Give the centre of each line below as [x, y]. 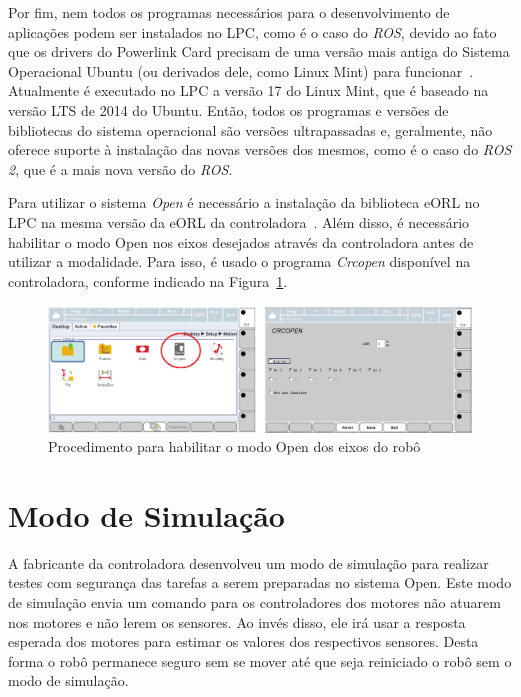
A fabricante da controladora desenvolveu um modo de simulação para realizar [248, 562]
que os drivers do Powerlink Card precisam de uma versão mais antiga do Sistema [259, 51]
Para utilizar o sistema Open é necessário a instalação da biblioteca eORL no [244, 202]
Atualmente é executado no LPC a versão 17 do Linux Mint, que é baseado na [248, 90]
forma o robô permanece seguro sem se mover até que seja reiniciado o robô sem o [260, 660]
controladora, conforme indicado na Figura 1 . [148, 280]
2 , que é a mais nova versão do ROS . [120, 168]
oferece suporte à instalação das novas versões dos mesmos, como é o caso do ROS [260, 149]
